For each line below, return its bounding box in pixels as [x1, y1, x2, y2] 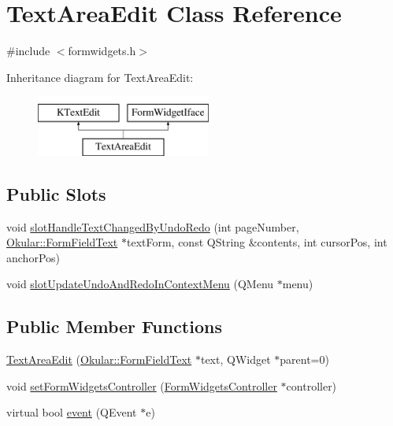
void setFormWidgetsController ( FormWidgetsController [6, 377, 277, 394]
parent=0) [280, 351, 329, 368]
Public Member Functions [6, 314, 222, 339]
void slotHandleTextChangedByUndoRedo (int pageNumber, [6, 218, 299, 235]
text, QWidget [200, 351, 271, 368]
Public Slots [6, 181, 106, 206]
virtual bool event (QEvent [6, 404, 137, 420]
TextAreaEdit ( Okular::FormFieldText [6, 351, 192, 368]
